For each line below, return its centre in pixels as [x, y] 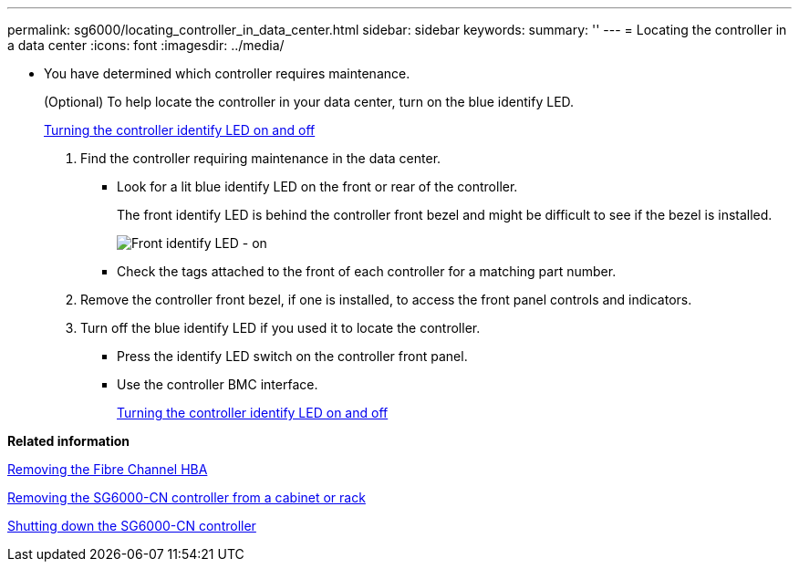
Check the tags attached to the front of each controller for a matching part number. [367, 271]
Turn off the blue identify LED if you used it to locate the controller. [280, 328]
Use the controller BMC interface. [218, 384]
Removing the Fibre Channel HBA [108, 469]
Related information [69, 441]
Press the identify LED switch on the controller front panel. [292, 356]
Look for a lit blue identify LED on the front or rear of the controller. [317, 186]
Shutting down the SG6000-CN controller [132, 526]
